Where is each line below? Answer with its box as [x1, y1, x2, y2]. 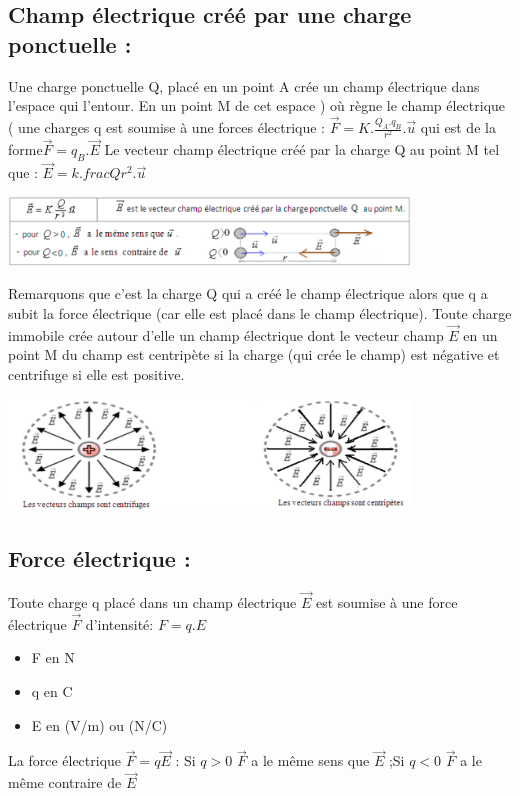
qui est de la [420, 117, 496, 137]
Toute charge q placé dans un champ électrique [8, 592, 297, 613]
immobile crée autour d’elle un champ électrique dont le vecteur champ [8, 324, 444, 345]
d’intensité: [85, 613, 154, 634]
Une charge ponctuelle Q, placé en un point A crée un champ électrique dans [8, 75, 480, 96]
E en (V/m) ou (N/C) [31, 714, 168, 735]
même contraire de [8, 772, 122, 793]
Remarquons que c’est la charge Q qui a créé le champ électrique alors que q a [8, 283, 488, 304]
